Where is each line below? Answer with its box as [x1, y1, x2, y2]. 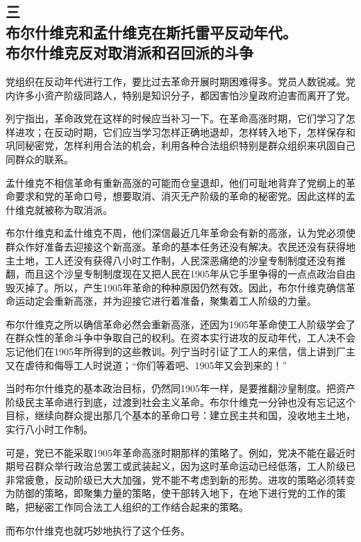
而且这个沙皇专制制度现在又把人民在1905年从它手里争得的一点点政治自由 [24, 266, 355, 281]
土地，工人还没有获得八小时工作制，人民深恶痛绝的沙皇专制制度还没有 [15, 253, 336, 267]
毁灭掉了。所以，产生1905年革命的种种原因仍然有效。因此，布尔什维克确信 [6, 280, 346, 294]
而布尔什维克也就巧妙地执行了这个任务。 [6, 523, 190, 537]
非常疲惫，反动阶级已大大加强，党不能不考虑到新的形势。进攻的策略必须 [6, 472, 336, 486]
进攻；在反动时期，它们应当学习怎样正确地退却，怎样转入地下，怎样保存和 [15, 124, 355, 139]
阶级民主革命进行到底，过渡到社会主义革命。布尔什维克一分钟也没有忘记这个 [6, 394, 355, 409]
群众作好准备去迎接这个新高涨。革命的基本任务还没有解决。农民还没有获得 [6, 239, 346, 253]
